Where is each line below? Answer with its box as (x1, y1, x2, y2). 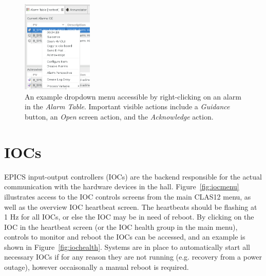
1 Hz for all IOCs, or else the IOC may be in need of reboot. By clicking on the (4, 211, 254, 222)
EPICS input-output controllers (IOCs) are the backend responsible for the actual (4, 171, 262, 182)
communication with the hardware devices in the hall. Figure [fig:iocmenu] (4, 181, 239, 192)
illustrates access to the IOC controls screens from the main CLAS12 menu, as (4, 191, 251, 202)
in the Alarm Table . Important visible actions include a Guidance (25, 101, 230, 112)
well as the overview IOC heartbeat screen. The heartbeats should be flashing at (4, 201, 257, 212)
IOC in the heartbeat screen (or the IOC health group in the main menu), (4, 221, 238, 232)
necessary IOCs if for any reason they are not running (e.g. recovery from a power (4, 251, 262, 262)
